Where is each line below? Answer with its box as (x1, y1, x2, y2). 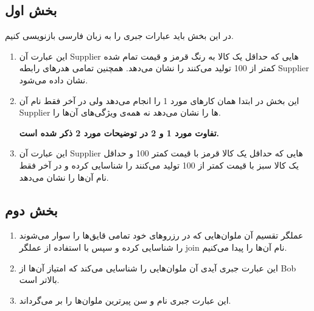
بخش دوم (5, 200, 58, 219)
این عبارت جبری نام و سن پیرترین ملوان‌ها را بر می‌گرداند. (19, 293, 231, 306)
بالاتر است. (19, 273, 60, 286)
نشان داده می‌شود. (19, 73, 88, 86)
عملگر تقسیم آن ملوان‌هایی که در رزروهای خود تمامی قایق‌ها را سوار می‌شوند (19, 229, 304, 242)
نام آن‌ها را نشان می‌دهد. (19, 170, 109, 183)
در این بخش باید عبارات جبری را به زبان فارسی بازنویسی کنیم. (5, 29, 234, 42)
